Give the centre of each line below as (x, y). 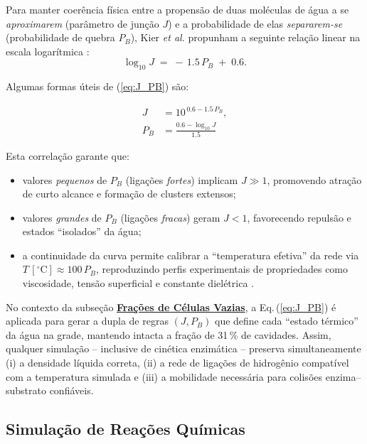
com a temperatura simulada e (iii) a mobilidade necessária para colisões (164, 376)
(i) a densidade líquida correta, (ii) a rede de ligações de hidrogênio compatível (177, 363)
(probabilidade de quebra (60, 37)
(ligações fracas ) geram (170, 217)
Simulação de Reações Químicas (126, 429)
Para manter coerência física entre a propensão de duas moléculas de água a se (177, 9)
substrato (26, 390)
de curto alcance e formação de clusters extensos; (129, 194)
